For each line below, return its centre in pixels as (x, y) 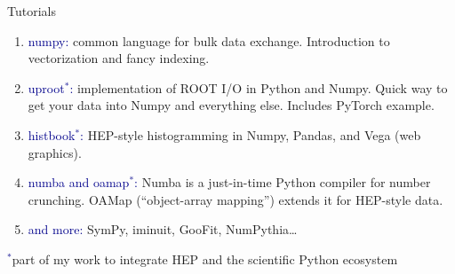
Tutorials (32, 11)
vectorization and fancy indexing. (119, 58)
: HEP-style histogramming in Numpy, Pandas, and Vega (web (251, 134)
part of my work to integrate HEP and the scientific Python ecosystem (205, 258)
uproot (46, 87)
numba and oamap (79, 182)
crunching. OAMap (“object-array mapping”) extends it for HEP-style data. (235, 199)
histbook (52, 134)
